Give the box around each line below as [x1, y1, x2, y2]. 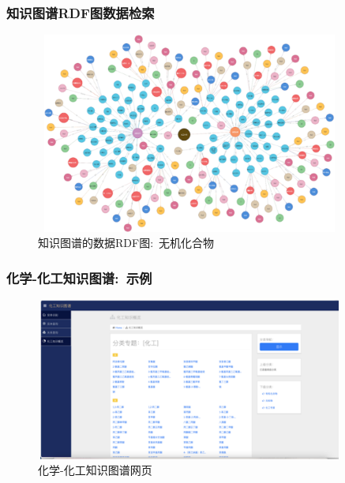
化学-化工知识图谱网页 [38, 462, 152, 478]
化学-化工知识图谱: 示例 [6, 268, 152, 287]
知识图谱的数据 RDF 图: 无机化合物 [38, 234, 215, 251]
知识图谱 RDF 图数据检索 [6, 2, 155, 22]
